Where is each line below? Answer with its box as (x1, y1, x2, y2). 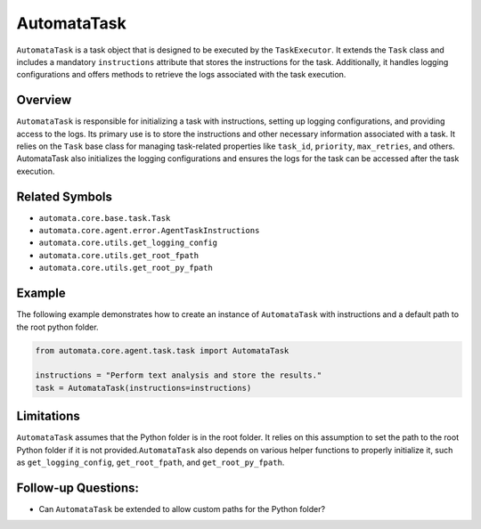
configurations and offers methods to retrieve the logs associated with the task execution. (16, 69, 346, 80)
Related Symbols (16, 189, 113, 204)
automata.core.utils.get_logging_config (38, 238, 218, 248)
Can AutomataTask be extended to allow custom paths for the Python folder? (38, 503, 325, 514)
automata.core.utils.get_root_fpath (38, 250, 200, 260)
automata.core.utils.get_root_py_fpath (38, 263, 213, 273)
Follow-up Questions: (16, 480, 140, 495)
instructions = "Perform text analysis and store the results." (35, 370, 322, 380)
